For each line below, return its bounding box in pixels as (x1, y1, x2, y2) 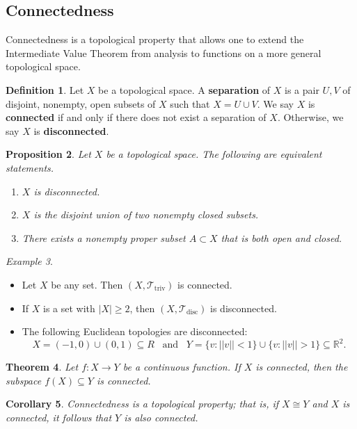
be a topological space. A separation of (98, 82, 271, 97)
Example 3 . (6, 254, 53, 268)
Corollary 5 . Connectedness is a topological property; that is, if (6, 396, 279, 411)
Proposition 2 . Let (6, 147, 91, 161)
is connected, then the (255, 359, 348, 374)
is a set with (43, 300, 95, 315)
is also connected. (124, 410, 198, 424)
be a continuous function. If (122, 359, 241, 374)
